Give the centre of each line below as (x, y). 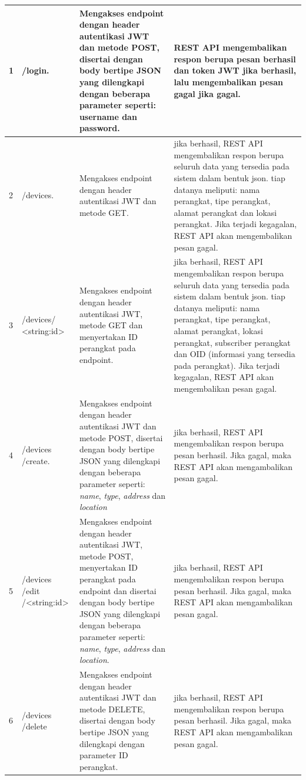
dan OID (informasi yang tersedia (235, 354)
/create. (36, 460)
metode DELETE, (112, 709)
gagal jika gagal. (207, 93)
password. (99, 128)
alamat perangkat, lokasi (218, 331)
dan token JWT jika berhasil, (235, 70)
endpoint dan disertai (118, 590)
